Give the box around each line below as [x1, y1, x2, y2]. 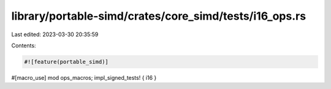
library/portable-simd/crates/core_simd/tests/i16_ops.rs [11, 9, 306, 23]
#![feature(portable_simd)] [24, 58, 108, 65]
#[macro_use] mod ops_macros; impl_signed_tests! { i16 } [11, 74, 157, 81]
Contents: [11, 42, 36, 49]
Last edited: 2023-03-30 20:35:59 [11, 31, 99, 38]
